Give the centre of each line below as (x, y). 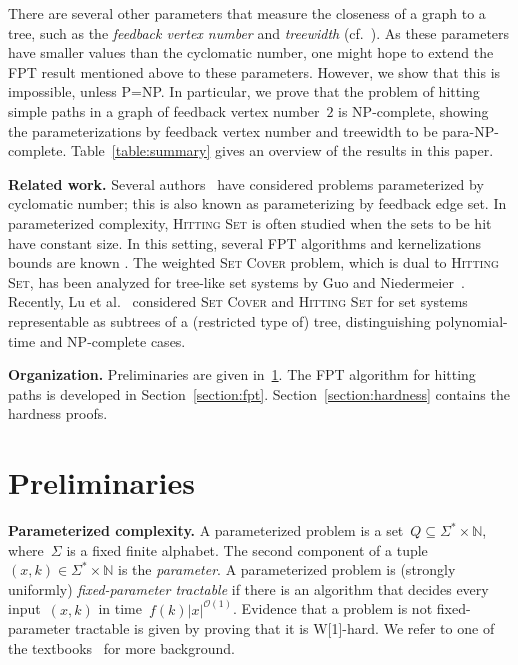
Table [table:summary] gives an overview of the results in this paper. (282, 150)
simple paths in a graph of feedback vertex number (164, 110)
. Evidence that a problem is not (333, 608)
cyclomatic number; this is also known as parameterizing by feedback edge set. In (257, 203)
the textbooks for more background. (121, 648)
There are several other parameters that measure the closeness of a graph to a (247, 13)
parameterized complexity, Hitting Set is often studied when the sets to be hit (250, 222)
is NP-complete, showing (413, 110)
